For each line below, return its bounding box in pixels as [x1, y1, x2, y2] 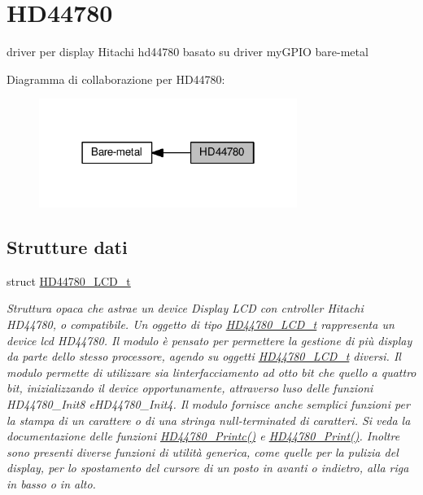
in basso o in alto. [7, 475, 96, 492]
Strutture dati [7, 234, 128, 259]
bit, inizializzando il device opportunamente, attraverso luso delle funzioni [7, 379, 373, 396]
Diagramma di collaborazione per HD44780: [7, 70, 225, 87]
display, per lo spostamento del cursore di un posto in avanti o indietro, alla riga [7, 459, 409, 476]
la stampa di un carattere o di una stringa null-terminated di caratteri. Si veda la [7, 411, 411, 428]
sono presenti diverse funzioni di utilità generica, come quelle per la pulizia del [7, 443, 399, 460]
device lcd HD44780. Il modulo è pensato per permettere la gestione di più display [7, 331, 412, 348]
